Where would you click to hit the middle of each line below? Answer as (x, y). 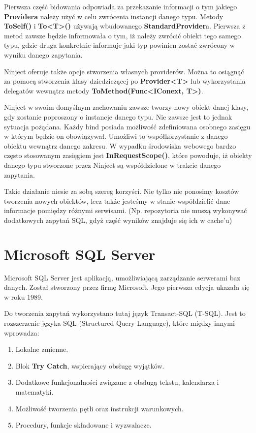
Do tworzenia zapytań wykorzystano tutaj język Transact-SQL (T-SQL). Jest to (125, 313)
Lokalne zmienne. (42, 349)
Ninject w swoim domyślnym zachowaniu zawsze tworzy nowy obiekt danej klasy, (126, 107)
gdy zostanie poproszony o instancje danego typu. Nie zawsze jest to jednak (118, 116)
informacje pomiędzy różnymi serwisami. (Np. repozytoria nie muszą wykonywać (126, 210)
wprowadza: (22, 332)
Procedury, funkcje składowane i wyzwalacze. (83, 425)
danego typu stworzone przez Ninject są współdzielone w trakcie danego (112, 165)
